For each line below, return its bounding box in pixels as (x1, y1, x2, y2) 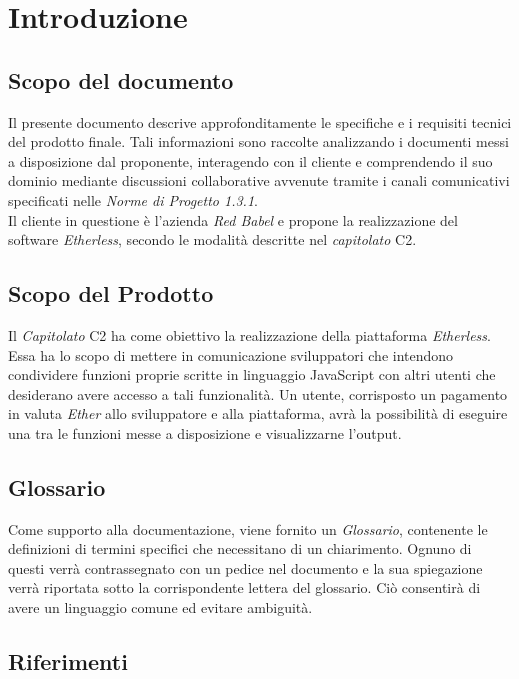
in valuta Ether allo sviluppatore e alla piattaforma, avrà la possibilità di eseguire (8, 403, 508, 424)
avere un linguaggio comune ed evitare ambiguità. (8, 597, 313, 618)
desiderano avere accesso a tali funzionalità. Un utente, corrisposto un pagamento (8, 383, 508, 404)
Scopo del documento (8, 64, 234, 95)
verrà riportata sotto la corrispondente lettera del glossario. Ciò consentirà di (8, 577, 481, 598)
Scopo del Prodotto (8, 278, 214, 309)
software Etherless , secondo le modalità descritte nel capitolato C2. (8, 229, 417, 250)
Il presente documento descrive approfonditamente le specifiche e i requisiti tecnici (8, 111, 512, 132)
